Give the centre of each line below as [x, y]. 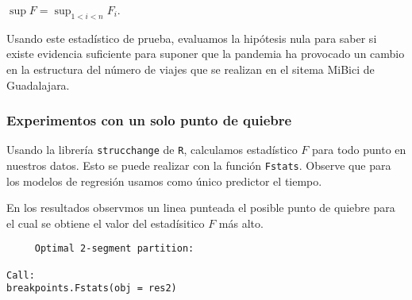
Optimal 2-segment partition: [114, 249]
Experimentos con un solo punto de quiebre [149, 120]
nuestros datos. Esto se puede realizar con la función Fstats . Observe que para [199, 165]
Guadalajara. [38, 85]
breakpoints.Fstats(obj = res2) [92, 288]
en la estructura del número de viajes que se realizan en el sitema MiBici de [191, 69]
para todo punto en [359, 150]
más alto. [241, 223]
